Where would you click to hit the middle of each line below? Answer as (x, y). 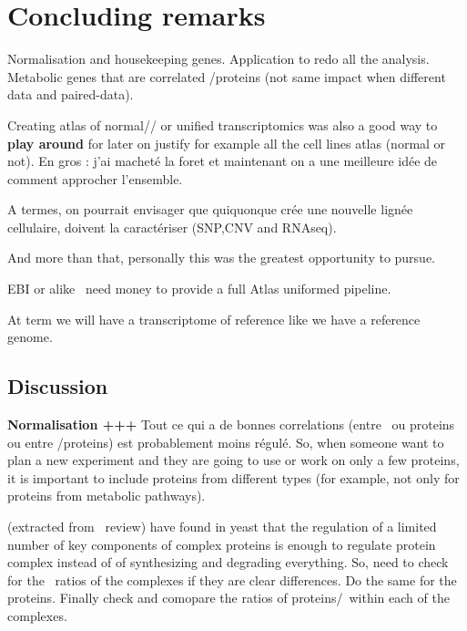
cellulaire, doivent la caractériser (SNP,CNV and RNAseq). (172, 227)
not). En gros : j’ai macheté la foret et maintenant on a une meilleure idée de (223, 161)
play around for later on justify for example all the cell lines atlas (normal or (227, 143)
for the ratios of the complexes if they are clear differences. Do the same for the (232, 579)
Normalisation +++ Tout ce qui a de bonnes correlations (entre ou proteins (231, 424)
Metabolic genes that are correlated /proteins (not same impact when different (227, 76)
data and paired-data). (71, 94)
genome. (30, 337)
